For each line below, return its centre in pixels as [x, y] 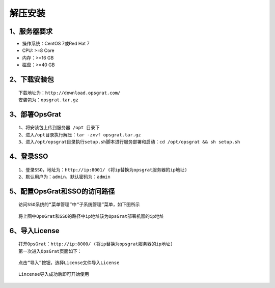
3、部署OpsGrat [35, 114]
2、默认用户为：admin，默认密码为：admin [64, 177]
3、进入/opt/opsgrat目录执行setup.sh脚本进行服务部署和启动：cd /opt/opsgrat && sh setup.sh [129, 142]
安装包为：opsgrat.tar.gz [49, 100]
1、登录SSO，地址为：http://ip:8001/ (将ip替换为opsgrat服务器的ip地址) [103, 170]
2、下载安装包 [32, 80]
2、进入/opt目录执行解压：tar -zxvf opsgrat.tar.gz [80, 135]
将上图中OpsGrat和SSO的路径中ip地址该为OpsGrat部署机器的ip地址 [91, 216]
